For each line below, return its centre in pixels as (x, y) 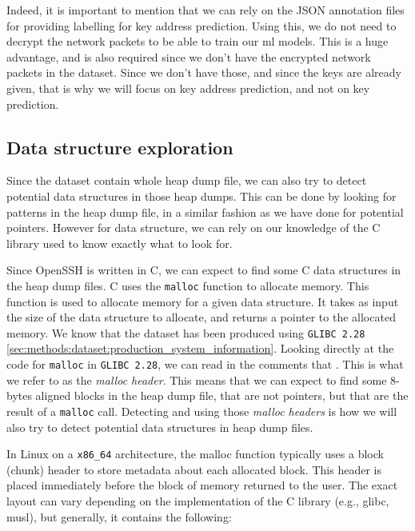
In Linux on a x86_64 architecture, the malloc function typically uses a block (195, 454)
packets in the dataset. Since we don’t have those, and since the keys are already (204, 72)
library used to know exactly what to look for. (120, 243)
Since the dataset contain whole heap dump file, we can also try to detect (187, 180)
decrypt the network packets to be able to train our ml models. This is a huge (198, 41)
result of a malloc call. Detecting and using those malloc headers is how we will (202, 411)
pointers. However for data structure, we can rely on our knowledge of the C (194, 228)
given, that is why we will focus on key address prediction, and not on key (188, 88)
